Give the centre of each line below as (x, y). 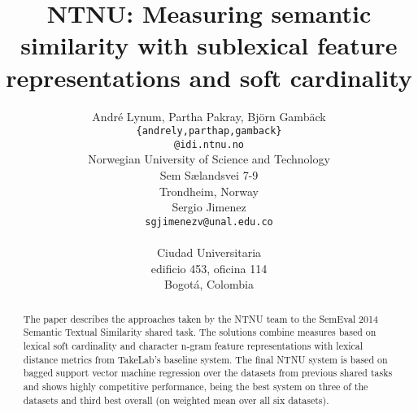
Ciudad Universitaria (209, 252)
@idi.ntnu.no (209, 144)
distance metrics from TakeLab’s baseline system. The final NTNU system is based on (205, 359)
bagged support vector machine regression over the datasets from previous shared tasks (208, 373)
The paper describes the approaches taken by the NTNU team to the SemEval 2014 (200, 318)
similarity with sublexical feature (209, 45)
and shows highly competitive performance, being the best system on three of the (196, 386)
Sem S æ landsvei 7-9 (209, 175)
